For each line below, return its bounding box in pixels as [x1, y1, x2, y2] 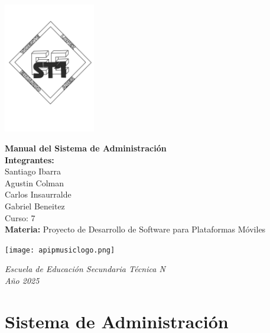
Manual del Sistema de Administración [5, 142, 167, 154]
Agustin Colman [5, 176, 64, 189]
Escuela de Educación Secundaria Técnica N [5, 263, 165, 275]
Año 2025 [5, 274, 40, 287]
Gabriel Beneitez [5, 199, 65, 212]
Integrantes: [5, 153, 54, 166]
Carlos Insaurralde [5, 188, 71, 201]
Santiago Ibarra [5, 165, 61, 177]
